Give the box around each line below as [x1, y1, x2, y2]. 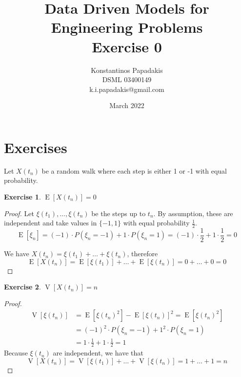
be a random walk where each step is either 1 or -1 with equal [41, 165, 227, 176]
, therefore [127, 248, 158, 259]
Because [4, 348, 28, 358]
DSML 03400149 [102, 74, 152, 85]
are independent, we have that [53, 348, 143, 358]
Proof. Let [4, 208, 34, 218]
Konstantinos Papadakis [91, 65, 163, 75]
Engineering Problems [51, 17, 203, 37]
